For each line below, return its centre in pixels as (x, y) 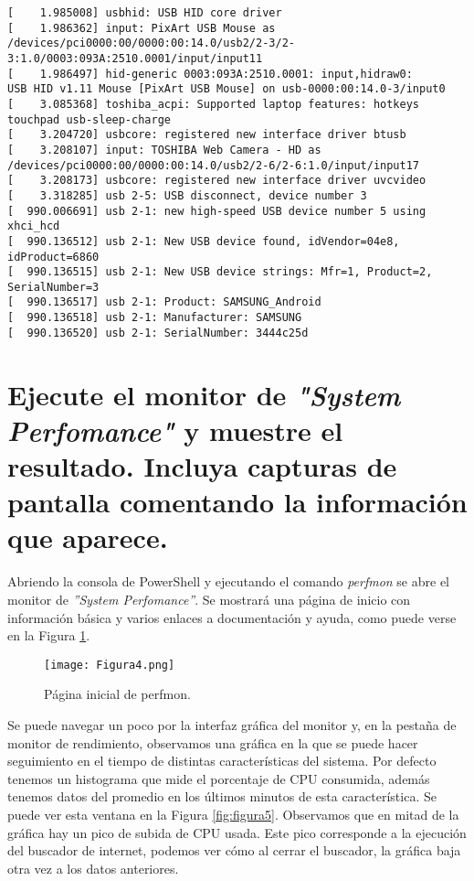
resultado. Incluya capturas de (202, 466)
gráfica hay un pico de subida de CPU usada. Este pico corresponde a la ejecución (237, 832)
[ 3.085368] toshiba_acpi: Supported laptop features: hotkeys (214, 104)
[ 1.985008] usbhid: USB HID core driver (145, 13)
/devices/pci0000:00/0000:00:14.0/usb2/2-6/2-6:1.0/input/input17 (214, 165)
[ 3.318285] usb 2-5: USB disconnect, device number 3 (187, 195)
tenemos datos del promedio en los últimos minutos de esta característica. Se (222, 796)
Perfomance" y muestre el (175, 430)
